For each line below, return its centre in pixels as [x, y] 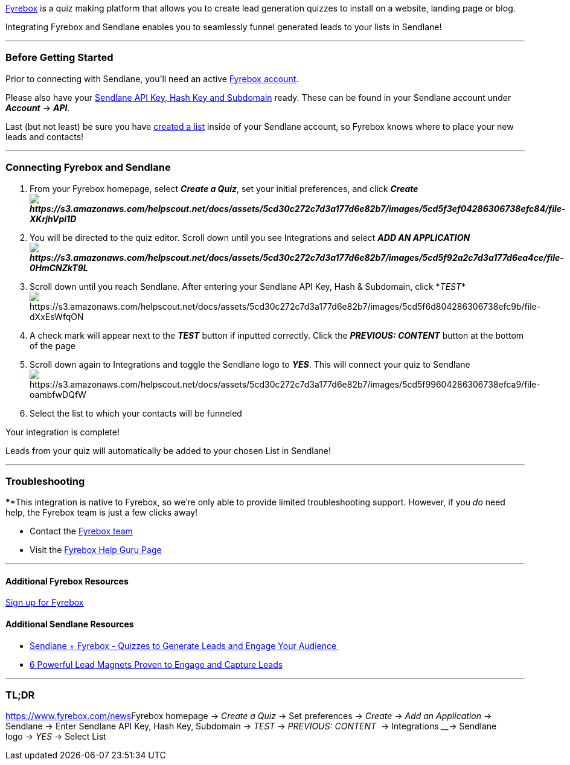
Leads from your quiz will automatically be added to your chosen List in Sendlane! [168, 450]
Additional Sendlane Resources [70, 624]
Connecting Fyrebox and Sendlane [88, 168]
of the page [53, 345]
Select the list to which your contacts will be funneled [136, 413]
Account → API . [38, 107]
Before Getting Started [59, 58]
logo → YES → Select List [56, 737]
